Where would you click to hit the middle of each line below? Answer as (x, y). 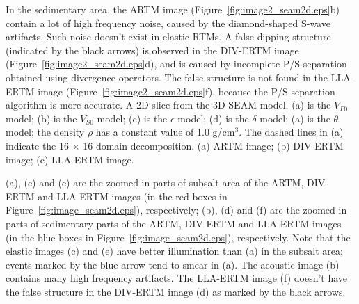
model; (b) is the (41, 118)
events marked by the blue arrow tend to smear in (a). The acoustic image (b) (173, 264)
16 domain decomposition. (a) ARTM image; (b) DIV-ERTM (213, 145)
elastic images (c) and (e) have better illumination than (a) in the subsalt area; (174, 251)
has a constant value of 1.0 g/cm (165, 132)
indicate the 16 (37, 145)
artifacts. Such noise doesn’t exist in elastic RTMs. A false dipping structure (168, 37)
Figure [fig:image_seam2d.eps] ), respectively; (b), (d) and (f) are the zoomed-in (176, 210)
